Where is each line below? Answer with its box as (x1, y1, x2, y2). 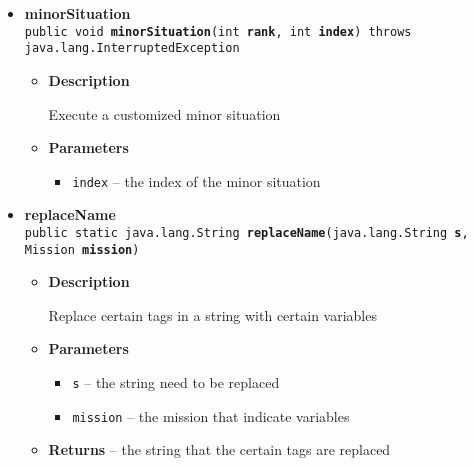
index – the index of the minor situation (72, 170, 321, 191)
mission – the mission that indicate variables (72, 405, 350, 426)
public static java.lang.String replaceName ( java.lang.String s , (24, 225, 469, 240)
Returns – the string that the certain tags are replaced (48, 439, 391, 460)
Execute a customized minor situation (48, 103, 281, 124)
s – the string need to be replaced (72, 372, 280, 393)
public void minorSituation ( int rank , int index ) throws (24, 24, 412, 39)
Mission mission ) (24, 242, 140, 257)
